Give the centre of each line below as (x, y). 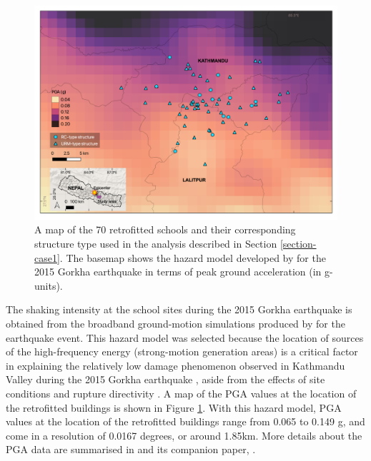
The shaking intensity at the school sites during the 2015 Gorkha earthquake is (179, 309)
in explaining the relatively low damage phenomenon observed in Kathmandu (175, 365)
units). (49, 285)
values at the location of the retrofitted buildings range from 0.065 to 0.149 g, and (185, 421)
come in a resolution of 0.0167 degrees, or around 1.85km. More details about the (184, 435)
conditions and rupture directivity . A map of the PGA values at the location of (181, 393)
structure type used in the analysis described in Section (156, 243)
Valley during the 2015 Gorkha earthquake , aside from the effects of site (165, 379)
